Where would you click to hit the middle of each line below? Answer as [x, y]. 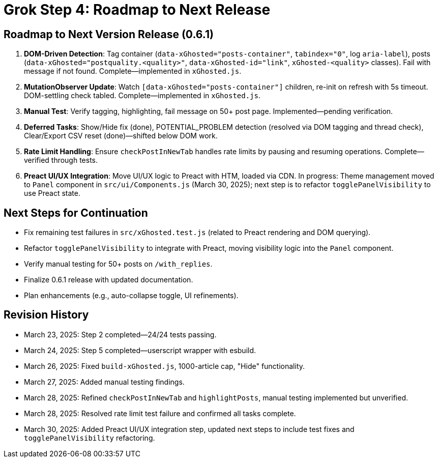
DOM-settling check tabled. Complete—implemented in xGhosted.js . [142, 96]
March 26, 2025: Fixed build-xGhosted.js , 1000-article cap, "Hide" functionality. [165, 366]
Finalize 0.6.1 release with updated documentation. [109, 280]
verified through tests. [61, 160]
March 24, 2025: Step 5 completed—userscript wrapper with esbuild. [140, 350]
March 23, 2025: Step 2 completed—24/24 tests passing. [120, 334]
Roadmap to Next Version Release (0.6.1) [109, 34]
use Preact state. [52, 193]
